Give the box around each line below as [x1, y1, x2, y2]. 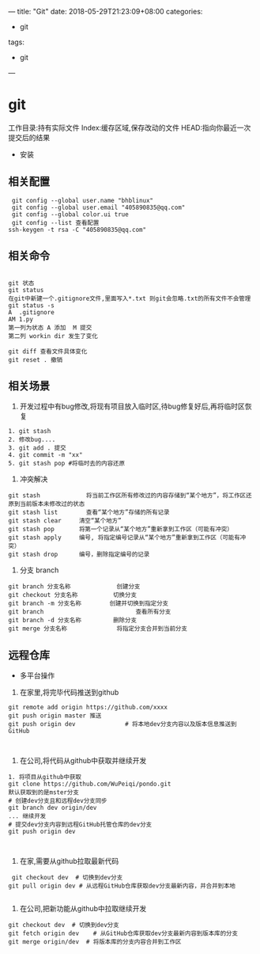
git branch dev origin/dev [8, 804, 97, 812]
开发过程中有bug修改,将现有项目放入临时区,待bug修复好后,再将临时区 [19, 401, 245, 411]
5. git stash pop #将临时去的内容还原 [8, 459, 125, 468]
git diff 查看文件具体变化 [8, 348, 88, 355]
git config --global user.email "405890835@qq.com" [11, 203, 186, 211]
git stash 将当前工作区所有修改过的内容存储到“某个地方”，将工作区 [8, 492, 247, 500]
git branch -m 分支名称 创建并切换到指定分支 [8, 599, 168, 608]
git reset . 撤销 [8, 355, 63, 363]
